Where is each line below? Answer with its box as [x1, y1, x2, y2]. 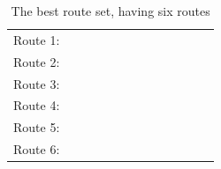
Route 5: [13, 118, 60, 136]
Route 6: [13, 140, 60, 158]
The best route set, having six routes [11, 2, 210, 19]
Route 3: [13, 74, 60, 92]
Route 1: [13, 30, 60, 48]
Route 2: [13, 52, 60, 70]
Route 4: [13, 96, 60, 114]
